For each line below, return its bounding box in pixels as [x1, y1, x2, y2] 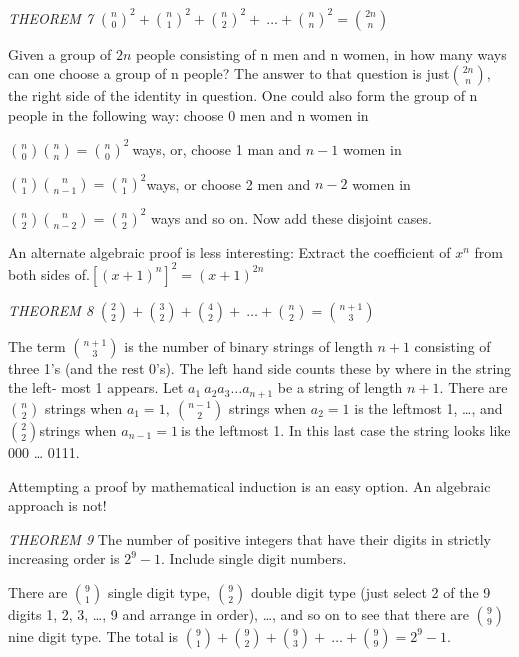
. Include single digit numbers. [160, 548, 347, 569]
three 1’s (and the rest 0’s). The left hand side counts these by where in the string [8, 357, 512, 378]
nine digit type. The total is [8, 625, 179, 646]
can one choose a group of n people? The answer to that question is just [8, 63, 450, 84]
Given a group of [8, 43, 112, 64]
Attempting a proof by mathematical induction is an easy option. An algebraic [8, 475, 491, 496]
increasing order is [8, 548, 120, 569]
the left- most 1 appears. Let [8, 377, 184, 398]
